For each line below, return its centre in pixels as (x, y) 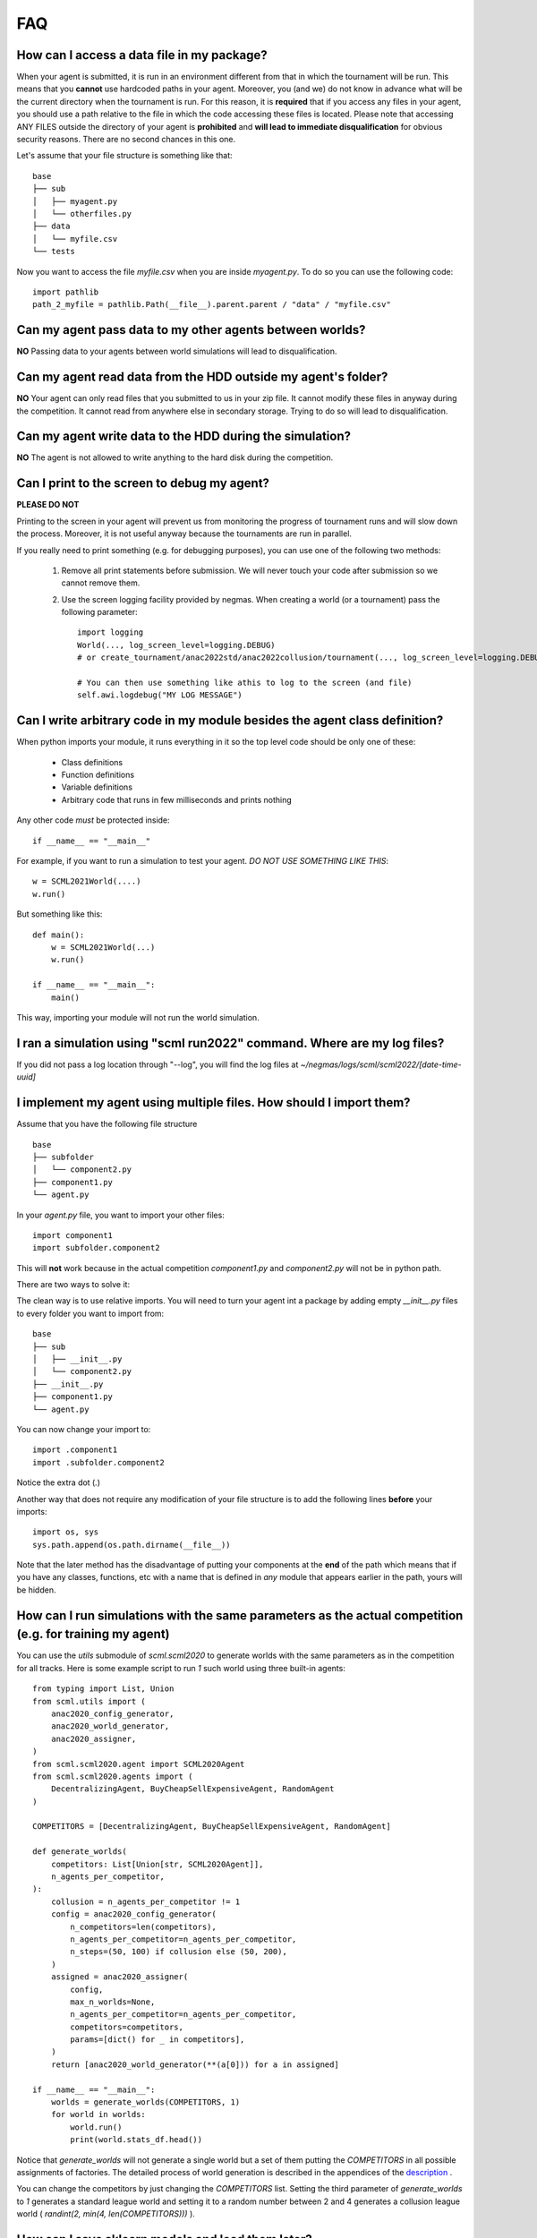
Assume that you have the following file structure (107, 1124)
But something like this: (60, 914)
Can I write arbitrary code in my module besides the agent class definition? (230, 721)
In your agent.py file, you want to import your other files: (121, 1215)
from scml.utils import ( (89, 1701)
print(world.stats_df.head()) (136, 2140)
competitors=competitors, (127, 2027)
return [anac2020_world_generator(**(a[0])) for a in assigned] (195, 2064)
